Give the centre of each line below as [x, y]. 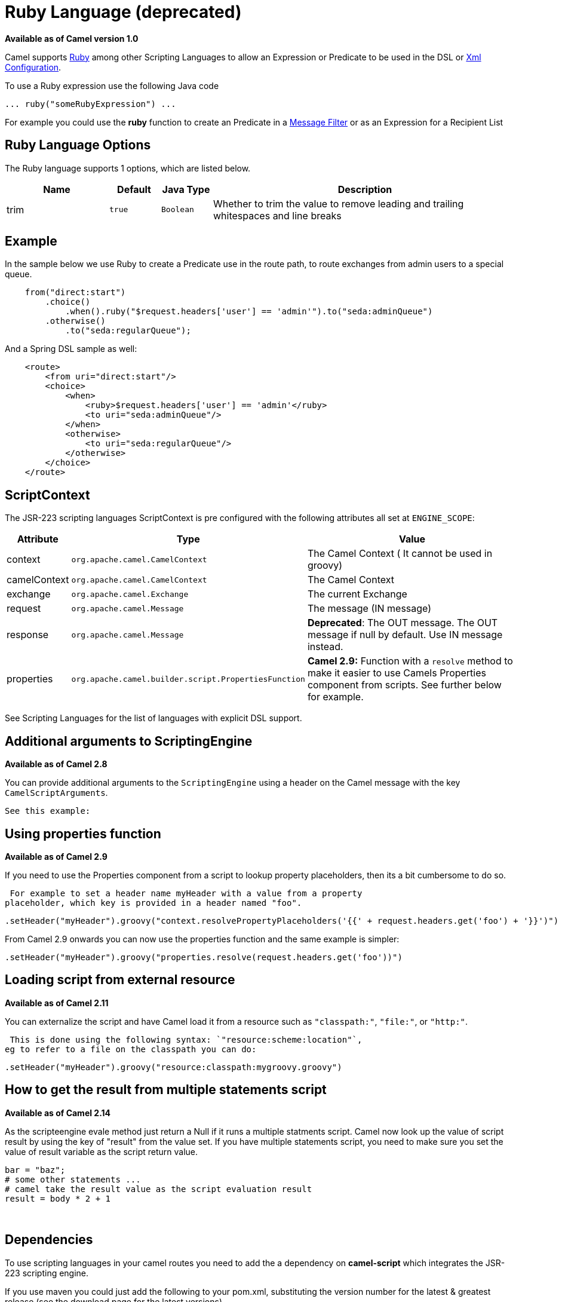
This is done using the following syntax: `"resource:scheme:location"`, [186, 1039]
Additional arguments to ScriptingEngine [129, 741]
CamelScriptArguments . [56, 793]
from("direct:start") [75, 292]
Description [365, 189]
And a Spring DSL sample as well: [71, 349]
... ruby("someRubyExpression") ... [90, 104]
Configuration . [33, 67]
